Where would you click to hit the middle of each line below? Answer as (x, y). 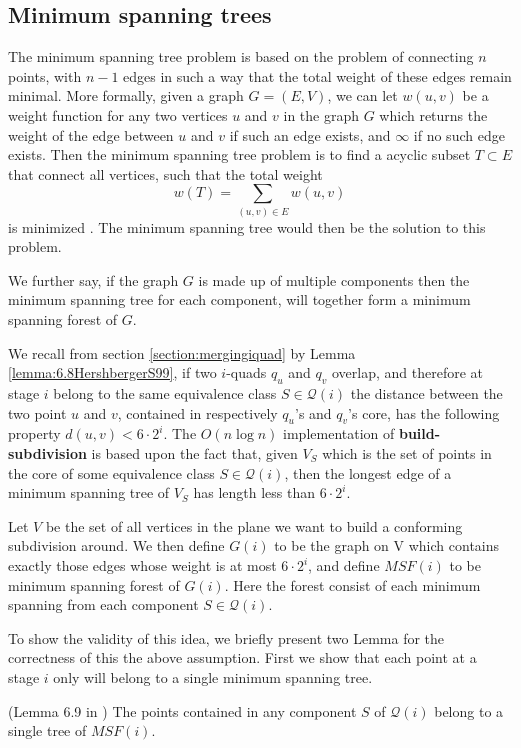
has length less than (254, 492)
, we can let (362, 95)
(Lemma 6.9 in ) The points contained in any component (182, 710)
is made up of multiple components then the (334, 279)
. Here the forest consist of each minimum (352, 584)
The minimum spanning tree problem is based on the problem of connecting (241, 56)
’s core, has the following (424, 412)
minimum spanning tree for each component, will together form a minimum (239, 299)
